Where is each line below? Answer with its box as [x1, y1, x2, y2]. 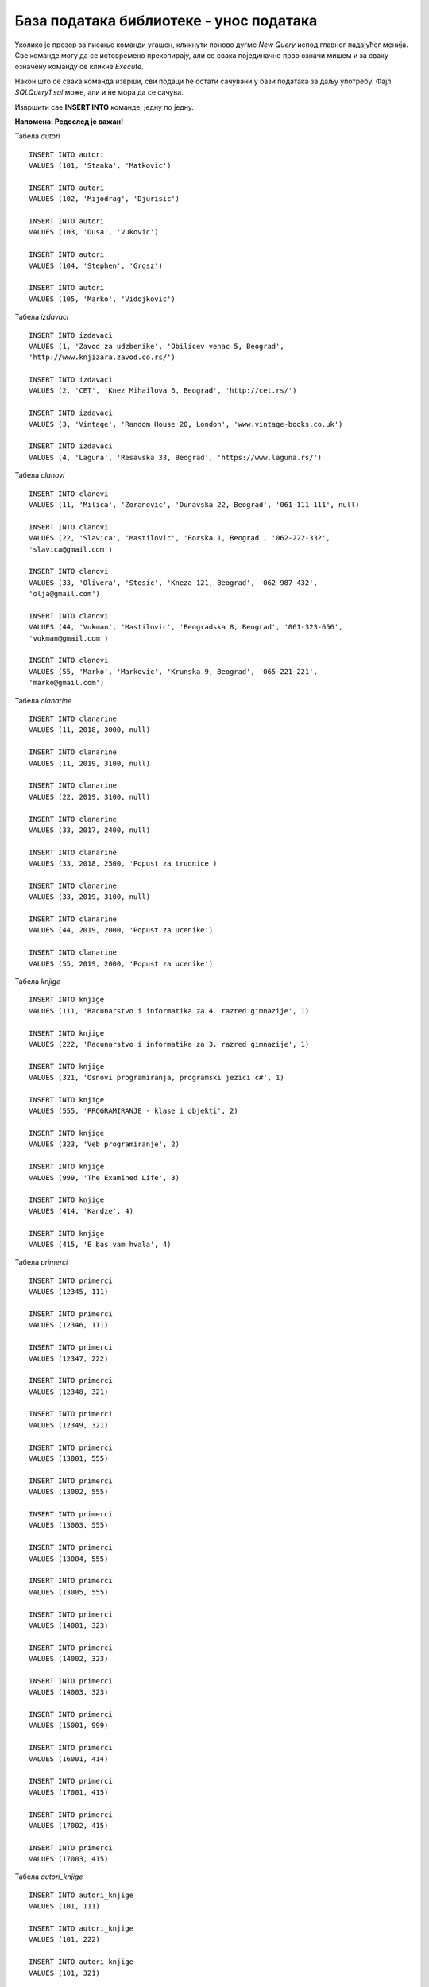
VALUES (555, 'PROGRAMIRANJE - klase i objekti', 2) [29, 1106, 238, 1116]
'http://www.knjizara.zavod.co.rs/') [29, 353, 176, 362]
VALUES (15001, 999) [29, 1721, 109, 1730]
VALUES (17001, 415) [29, 1788, 109, 1796]
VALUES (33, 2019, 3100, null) [29, 893, 151, 901]
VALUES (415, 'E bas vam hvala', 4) [29, 1240, 172, 1249]
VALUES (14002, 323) [29, 1654, 109, 1664]
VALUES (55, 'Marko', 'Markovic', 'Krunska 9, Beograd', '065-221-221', [29, 667, 318, 676]
